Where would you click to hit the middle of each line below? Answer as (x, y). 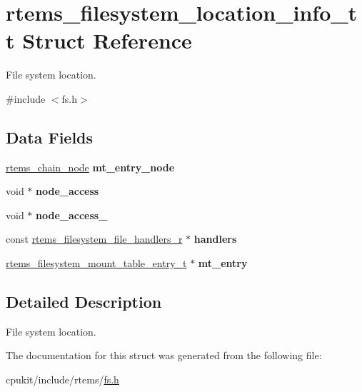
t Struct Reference (99, 40)
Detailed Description (84, 302)
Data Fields (50, 137)
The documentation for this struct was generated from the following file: (164, 355)
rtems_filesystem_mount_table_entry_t (96, 263)
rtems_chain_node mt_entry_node (90, 167)
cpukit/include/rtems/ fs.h (62, 380)
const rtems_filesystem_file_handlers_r (94, 239)
